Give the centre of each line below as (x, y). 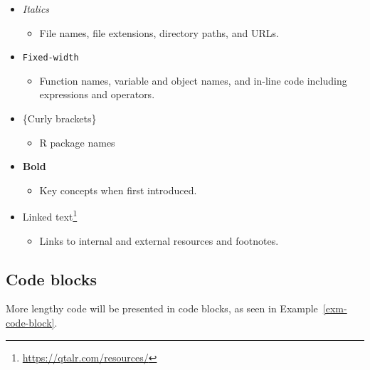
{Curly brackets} (59, 118)
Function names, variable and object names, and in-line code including (193, 80)
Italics (36, 9)
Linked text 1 (50, 216)
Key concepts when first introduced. (118, 190)
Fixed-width (51, 58)
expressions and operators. (97, 94)
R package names (77, 142)
